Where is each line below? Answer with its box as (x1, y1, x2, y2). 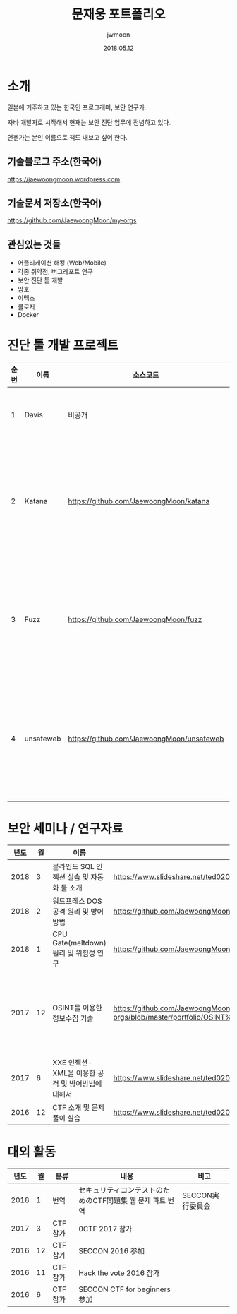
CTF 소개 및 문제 (52, 1103, 105, 1112)
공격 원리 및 (52, 907, 90, 916)
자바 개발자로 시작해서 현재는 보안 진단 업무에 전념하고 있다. (7, 118, 171, 126)
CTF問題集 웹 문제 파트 (92, 1195, 166, 1205)
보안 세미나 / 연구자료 (7, 820, 123, 837)
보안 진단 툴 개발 (17, 276, 63, 285)
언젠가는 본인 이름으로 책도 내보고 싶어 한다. (7, 133, 128, 141)
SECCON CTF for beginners (78, 1284, 171, 1294)
